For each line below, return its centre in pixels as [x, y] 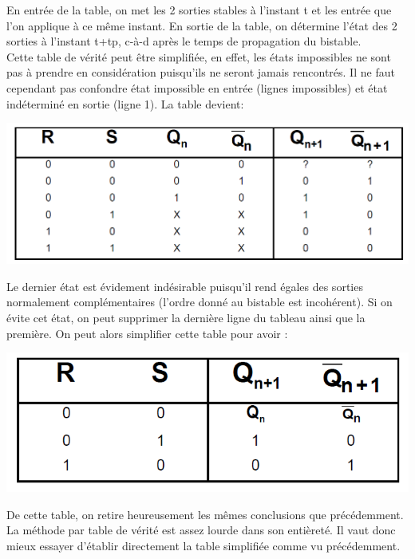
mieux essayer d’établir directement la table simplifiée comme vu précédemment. [204, 545]
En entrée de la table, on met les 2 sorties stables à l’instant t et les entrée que [199, 10]
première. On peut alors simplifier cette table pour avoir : [147, 333]
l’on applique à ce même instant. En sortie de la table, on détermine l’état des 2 [202, 25]
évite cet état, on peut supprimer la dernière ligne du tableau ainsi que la [186, 317]
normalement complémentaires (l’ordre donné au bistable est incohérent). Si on [200, 302]
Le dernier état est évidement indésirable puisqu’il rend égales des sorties [185, 286]
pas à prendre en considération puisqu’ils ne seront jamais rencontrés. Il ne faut [201, 72]
